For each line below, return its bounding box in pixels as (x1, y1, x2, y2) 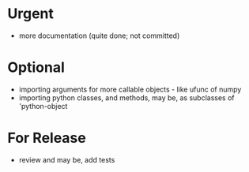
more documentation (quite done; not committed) (18, 31, 180, 40)
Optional (7, 58, 65, 77)
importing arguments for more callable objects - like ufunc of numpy (18, 84, 242, 94)
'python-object (18, 101, 68, 110)
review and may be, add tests (18, 155, 115, 164)
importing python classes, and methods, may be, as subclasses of (18, 92, 235, 103)
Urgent (7, 5, 55, 23)
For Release (7, 129, 86, 147)
